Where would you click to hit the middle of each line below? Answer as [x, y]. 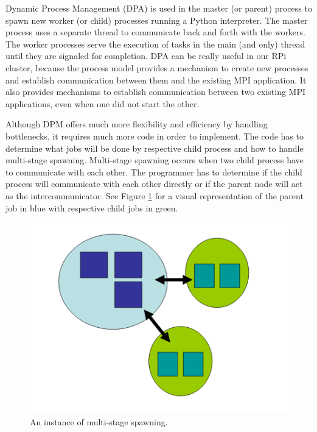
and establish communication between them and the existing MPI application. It [156, 80]
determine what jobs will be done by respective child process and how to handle [155, 148]
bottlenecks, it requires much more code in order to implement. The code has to [155, 136]
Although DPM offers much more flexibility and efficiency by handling [137, 124]
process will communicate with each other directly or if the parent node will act [154, 184]
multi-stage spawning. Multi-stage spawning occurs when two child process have [155, 160]
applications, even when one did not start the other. [103, 103]
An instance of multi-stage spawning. [99, 421]
